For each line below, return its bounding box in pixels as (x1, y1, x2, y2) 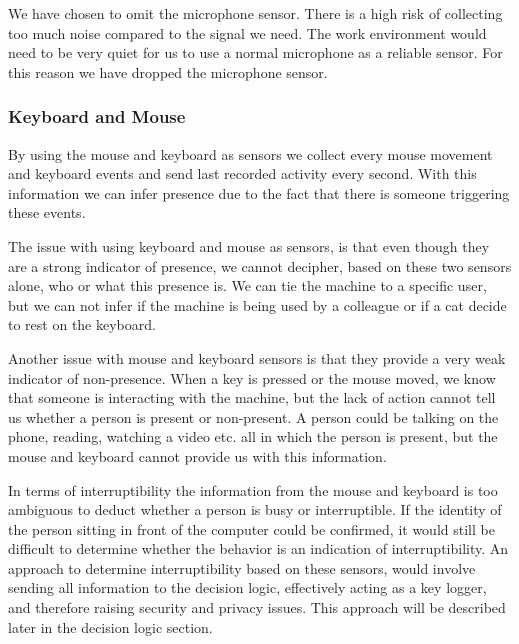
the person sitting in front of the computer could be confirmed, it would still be (8, 518, 495, 539)
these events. (8, 202, 86, 223)
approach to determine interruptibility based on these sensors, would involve (8, 557, 476, 578)
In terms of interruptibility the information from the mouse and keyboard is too (8, 479, 498, 500)
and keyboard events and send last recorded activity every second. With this (8, 163, 477, 184)
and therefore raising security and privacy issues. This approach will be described (8, 597, 506, 618)
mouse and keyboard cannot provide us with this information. (8, 445, 387, 466)
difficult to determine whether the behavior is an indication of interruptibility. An (8, 538, 509, 559)
